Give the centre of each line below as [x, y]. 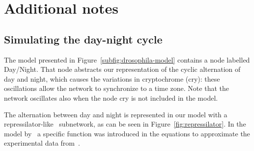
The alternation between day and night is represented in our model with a [116, 114]
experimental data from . [42, 143]
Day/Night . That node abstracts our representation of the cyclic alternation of [122, 69]
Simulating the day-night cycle [83, 39]
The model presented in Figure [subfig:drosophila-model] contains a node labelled [127, 59]
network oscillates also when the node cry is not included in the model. [111, 97]
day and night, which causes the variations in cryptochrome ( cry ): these [112, 78]
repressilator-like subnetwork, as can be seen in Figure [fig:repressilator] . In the [125, 124]
